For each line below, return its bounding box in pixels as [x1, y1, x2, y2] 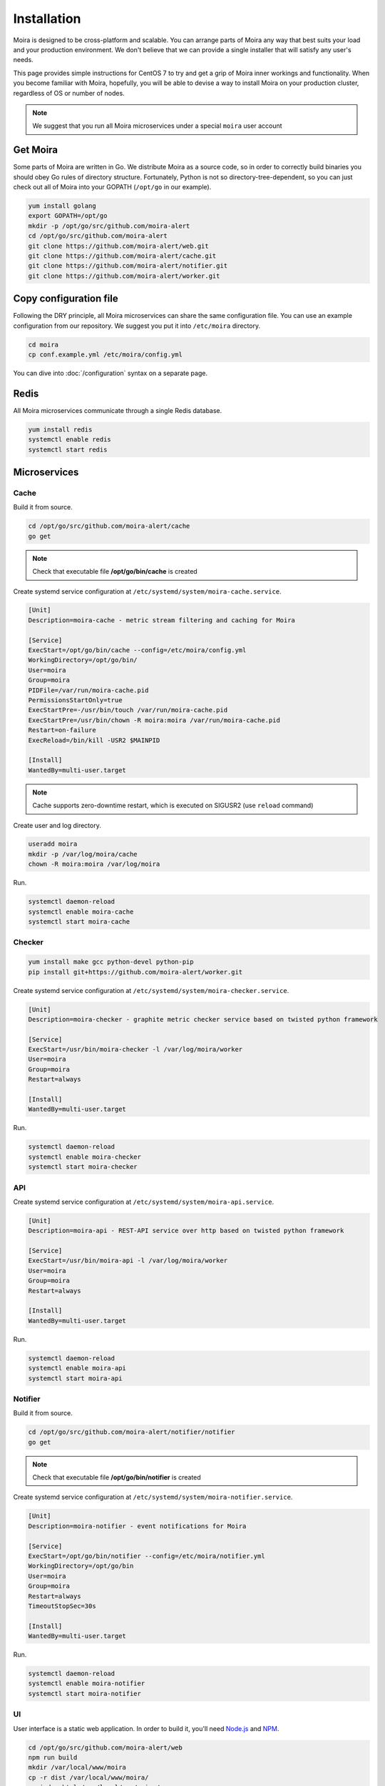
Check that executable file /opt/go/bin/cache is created [32, 567, 197, 576]
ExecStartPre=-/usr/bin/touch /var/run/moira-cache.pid [28, 706, 228, 714]
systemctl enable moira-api [28, 1365, 126, 1372]
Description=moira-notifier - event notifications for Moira [28, 1522, 247, 1530]
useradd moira [28, 840, 78, 848]
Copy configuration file [13, 293, 118, 305]
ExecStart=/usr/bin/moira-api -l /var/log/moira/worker [28, 1257, 228, 1264]
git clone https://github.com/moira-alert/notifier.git [28, 261, 228, 270]
